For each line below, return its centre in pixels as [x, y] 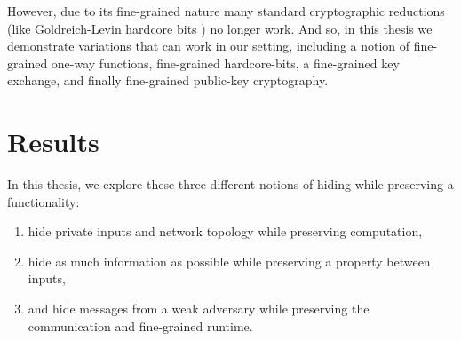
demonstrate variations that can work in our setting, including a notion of [209, 46]
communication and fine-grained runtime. [140, 325]
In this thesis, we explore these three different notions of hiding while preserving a [230, 184]
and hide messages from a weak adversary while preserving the [199, 309]
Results [53, 142]
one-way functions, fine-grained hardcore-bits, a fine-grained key [225, 63]
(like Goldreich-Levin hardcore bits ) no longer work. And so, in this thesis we [220, 28]
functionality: [44, 201]
